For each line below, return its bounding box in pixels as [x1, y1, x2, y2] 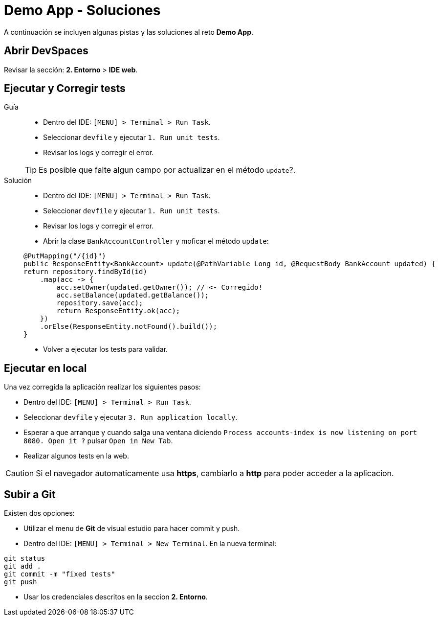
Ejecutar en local [4, 362, 87, 374]
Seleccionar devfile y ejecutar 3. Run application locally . [23, 413, 238, 422]
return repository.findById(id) [23, 268, 147, 276]
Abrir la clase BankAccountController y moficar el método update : [43, 237, 269, 246]
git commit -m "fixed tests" [4, 570, 115, 578]
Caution [5, 468, 34, 479]
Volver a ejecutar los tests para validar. [43, 345, 168, 354]
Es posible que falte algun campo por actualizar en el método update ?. [39, 165, 296, 175]
